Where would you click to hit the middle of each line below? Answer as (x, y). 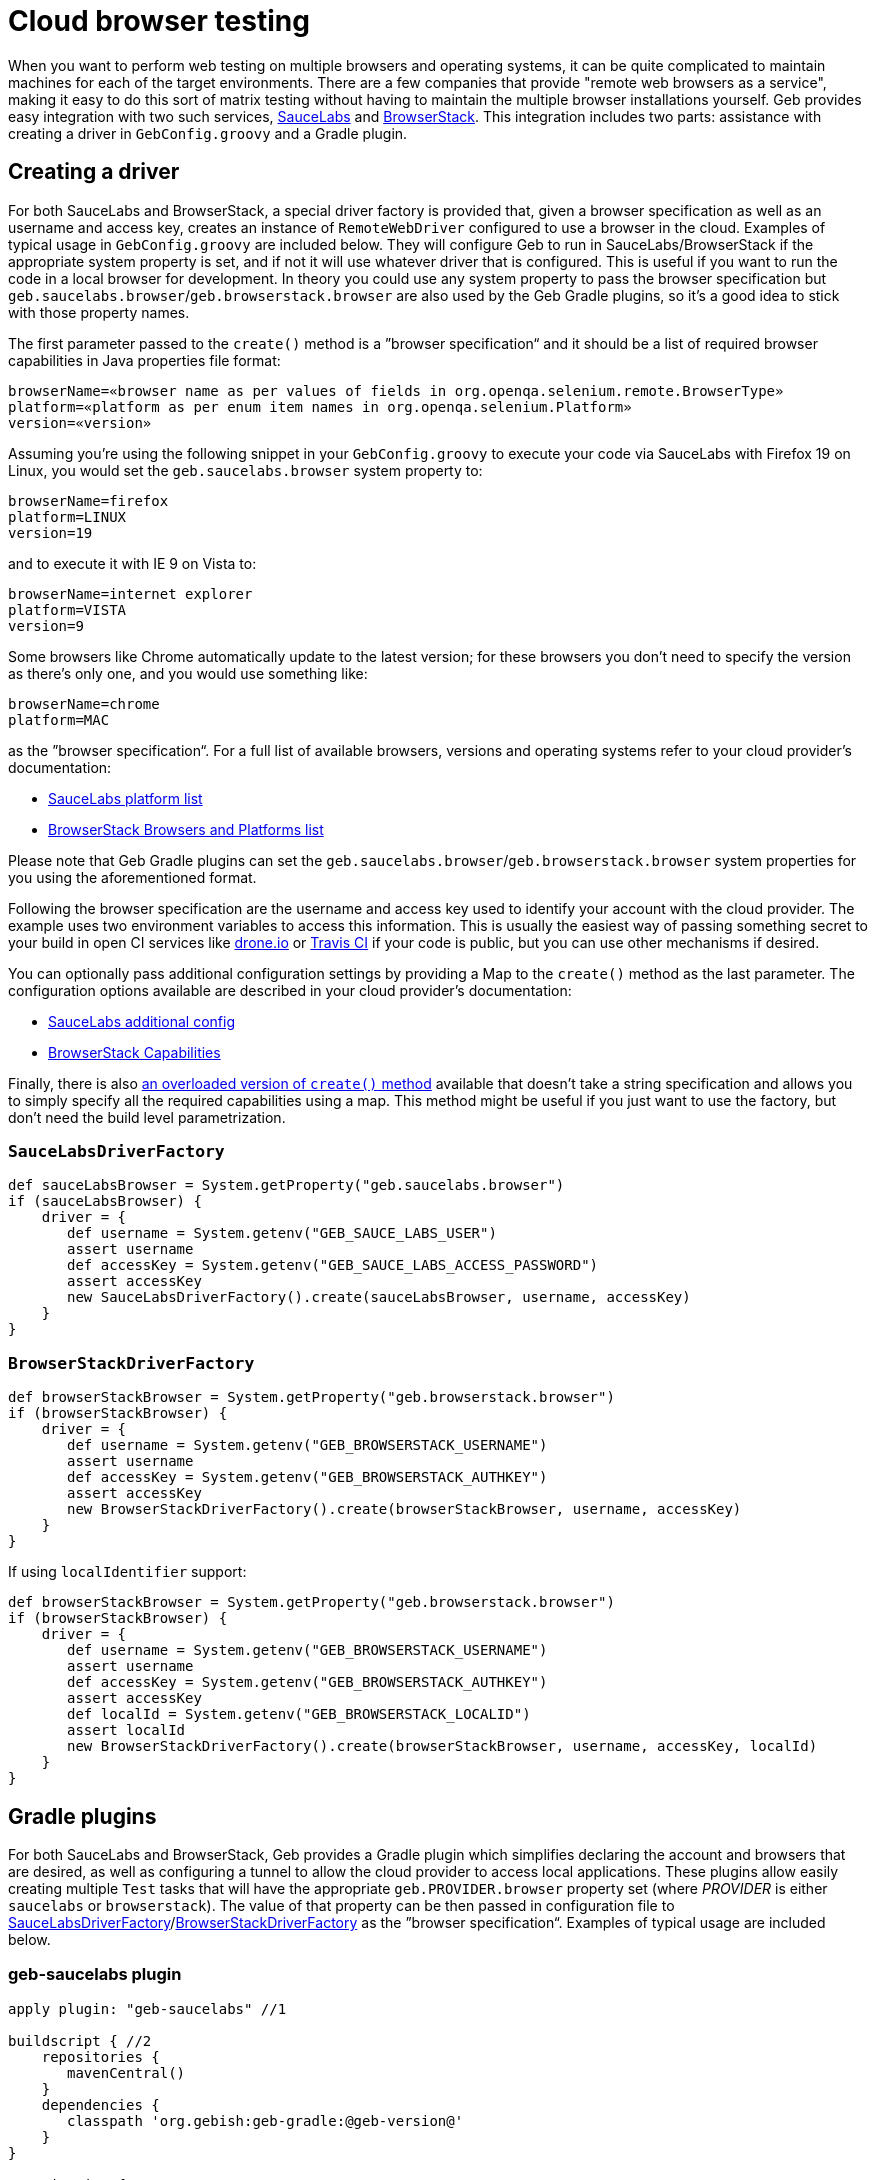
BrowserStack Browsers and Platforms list (186, 829)
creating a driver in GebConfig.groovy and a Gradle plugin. (208, 133)
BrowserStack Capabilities (134, 1052)
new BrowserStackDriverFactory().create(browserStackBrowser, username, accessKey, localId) (442, 1746)
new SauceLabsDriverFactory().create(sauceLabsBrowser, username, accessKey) (379, 1297)
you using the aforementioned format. (132, 877)
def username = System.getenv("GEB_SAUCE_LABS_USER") (282, 1233)
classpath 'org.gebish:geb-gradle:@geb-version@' (265, 2120)
